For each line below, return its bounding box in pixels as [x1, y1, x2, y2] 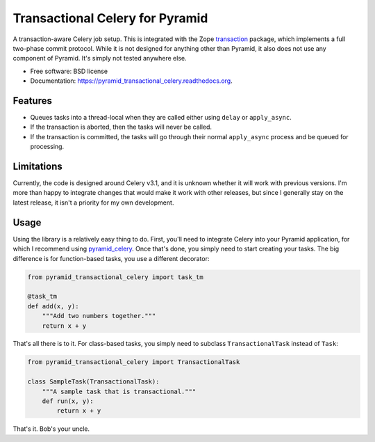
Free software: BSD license [30, 67, 108, 75]
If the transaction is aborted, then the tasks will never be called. [30, 123, 212, 132]
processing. [30, 143, 65, 151]
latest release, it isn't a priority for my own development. [12, 198, 174, 207]
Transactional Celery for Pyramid [12, 10, 208, 26]
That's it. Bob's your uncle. [12, 425, 90, 433]
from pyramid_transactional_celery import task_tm [27, 273, 204, 281]
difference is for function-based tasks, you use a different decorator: [12, 254, 210, 262]
